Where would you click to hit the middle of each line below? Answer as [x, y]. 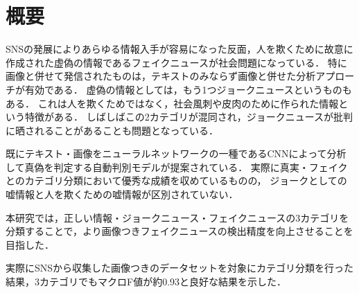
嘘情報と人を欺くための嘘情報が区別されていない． [122, 194]
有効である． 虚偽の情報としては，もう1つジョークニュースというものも [188, 89]
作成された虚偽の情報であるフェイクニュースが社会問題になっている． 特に [176, 62]
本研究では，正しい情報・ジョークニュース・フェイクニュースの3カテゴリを [177, 217]
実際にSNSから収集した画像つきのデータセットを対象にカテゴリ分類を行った [180, 268]
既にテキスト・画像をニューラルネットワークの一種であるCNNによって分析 [176, 153]
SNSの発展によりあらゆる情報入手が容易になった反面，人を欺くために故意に [179, 49]
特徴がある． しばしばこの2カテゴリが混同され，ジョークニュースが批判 [189, 117]
